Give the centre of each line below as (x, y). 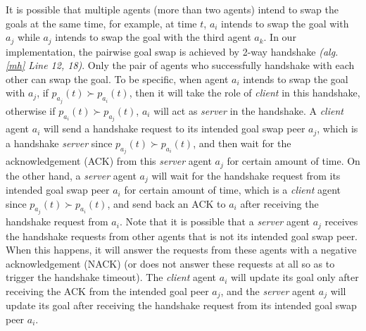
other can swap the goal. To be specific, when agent (117, 79)
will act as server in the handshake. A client (248, 110)
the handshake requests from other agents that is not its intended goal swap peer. (182, 236)
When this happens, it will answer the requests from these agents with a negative (181, 250)
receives (341, 221)
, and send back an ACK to (166, 203)
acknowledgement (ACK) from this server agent (109, 161)
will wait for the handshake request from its (246, 175)
